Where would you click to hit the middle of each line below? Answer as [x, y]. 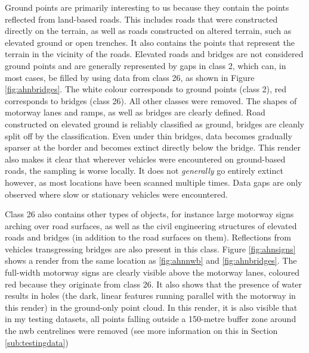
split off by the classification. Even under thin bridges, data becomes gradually [149, 135]
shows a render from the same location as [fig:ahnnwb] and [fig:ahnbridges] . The [151, 260]
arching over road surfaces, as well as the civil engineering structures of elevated [151, 225]
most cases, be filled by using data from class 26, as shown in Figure [130, 77]
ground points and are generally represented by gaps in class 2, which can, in [146, 65]
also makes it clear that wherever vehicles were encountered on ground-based [145, 159]
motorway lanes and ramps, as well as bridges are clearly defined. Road [135, 112]
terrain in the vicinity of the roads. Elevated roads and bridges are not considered [154, 54]
